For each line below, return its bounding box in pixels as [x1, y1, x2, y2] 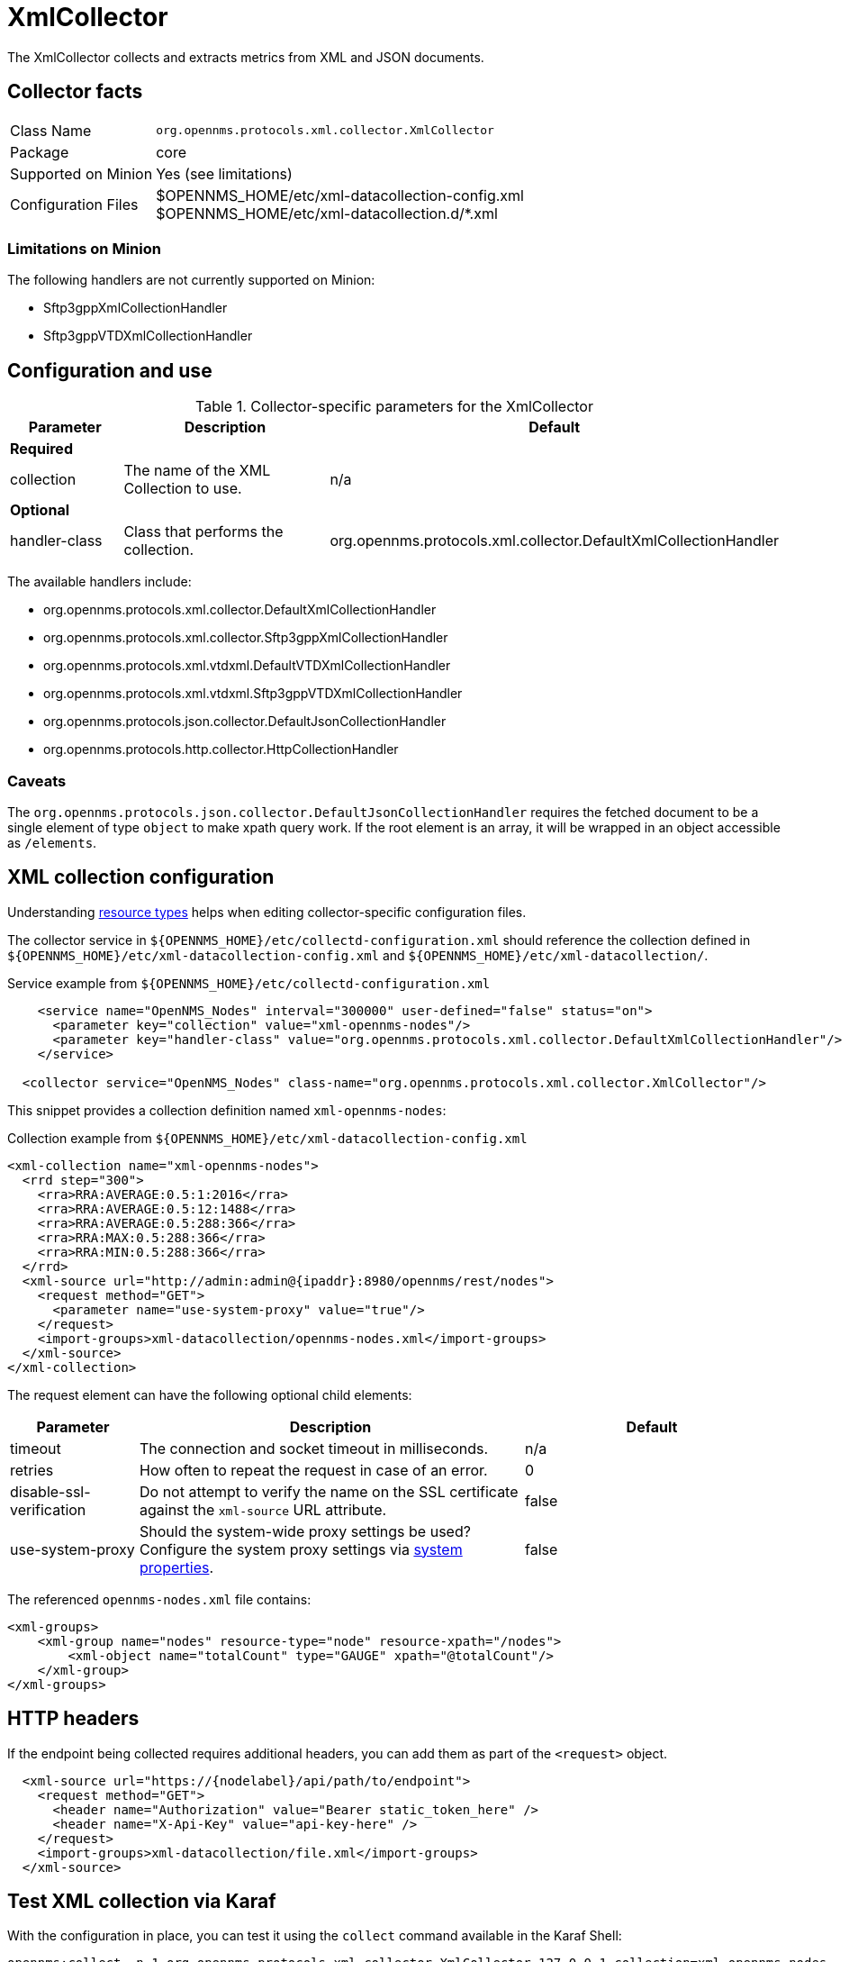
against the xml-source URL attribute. [139, 1500, 387, 1519]
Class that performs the [123, 522, 284, 541]
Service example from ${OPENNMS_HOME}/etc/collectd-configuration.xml [7, 975, 491, 991]
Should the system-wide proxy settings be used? [139, 1521, 471, 1540]
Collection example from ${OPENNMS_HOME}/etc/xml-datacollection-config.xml [7, 1130, 528, 1146]
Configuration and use [7, 359, 212, 382]
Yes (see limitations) [156, 164, 293, 183]
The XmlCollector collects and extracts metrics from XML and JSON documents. [7, 49, 484, 65]
